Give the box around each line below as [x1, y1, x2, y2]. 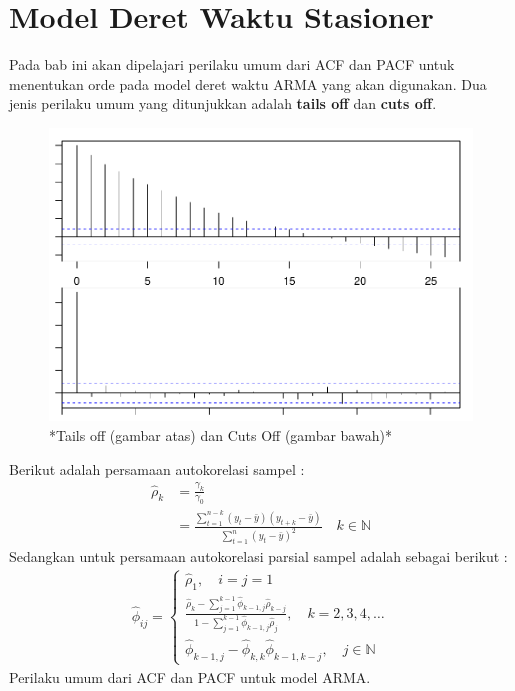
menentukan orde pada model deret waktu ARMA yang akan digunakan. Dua [9, 73, 487, 94]
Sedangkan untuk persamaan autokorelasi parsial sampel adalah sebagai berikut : [9, 546, 508, 567]
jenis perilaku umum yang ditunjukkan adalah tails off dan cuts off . [9, 93, 437, 114]
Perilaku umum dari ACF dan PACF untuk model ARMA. [9, 666, 371, 687]
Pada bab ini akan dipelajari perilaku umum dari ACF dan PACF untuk [9, 54, 455, 75]
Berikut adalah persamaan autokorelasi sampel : [9, 458, 305, 479]
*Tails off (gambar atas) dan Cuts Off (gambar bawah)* [49, 425, 392, 446]
